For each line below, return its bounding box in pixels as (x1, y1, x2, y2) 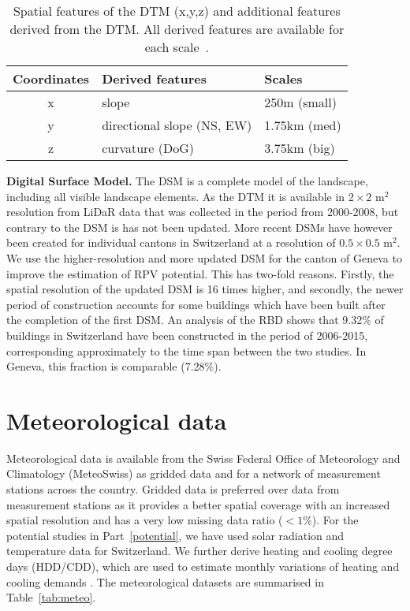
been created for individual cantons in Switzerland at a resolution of (6, 234, 336, 251)
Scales (264, 69, 303, 88)
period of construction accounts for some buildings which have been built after (6, 296, 386, 312)
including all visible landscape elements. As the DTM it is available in (6, 188, 345, 204)
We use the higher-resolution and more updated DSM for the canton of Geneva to (6, 249, 402, 266)
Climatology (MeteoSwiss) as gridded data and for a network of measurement (6, 465, 381, 482)
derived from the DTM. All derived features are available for (9, 20, 345, 38)
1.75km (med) (264, 116, 341, 134)
